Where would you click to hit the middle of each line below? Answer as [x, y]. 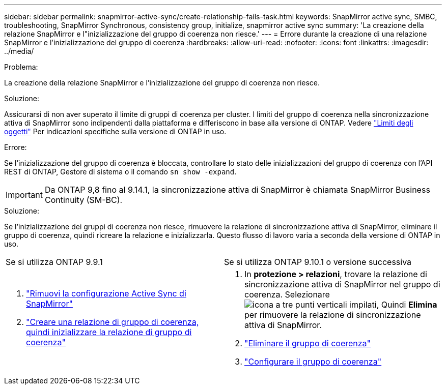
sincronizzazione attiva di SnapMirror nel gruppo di [342, 284]
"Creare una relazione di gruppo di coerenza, [113, 322]
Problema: [21, 67]
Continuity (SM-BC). [83, 200]
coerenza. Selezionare [287, 294]
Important [24, 195]
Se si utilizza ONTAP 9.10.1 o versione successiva [318, 262]
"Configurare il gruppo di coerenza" [313, 362]
